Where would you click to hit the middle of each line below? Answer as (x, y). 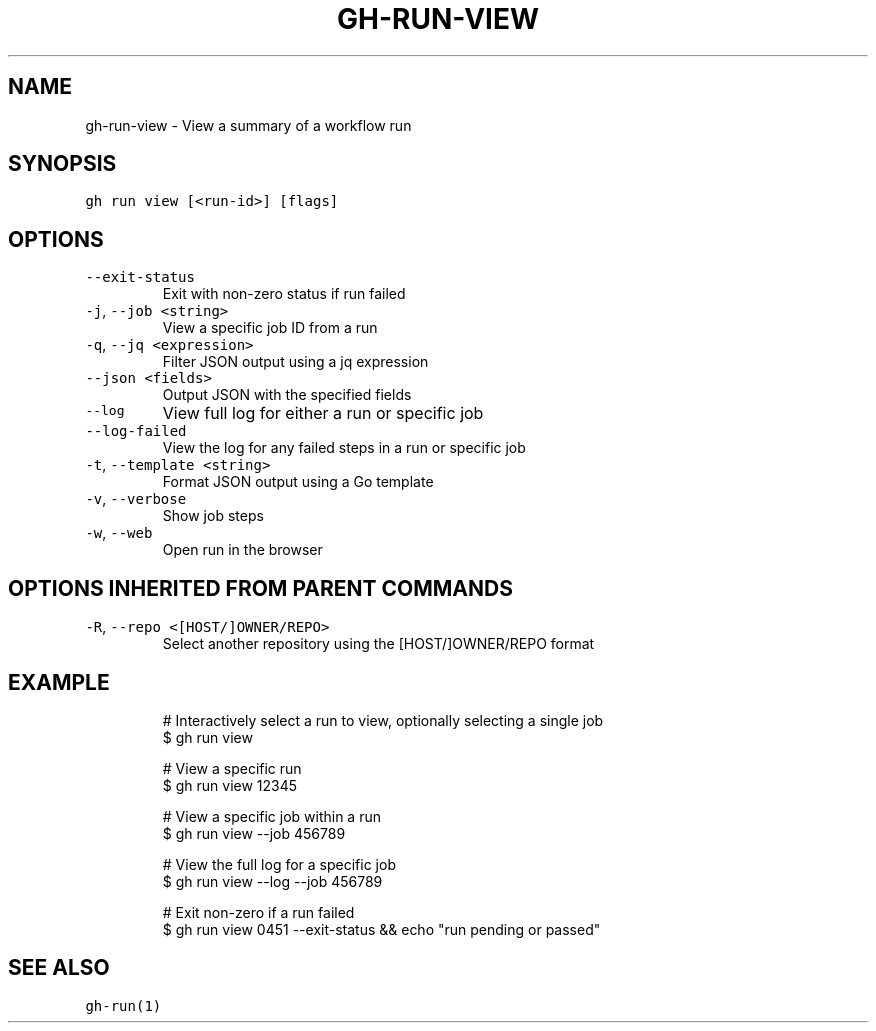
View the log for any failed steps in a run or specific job (344, 448)
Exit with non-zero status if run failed (284, 294)
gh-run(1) (123, 1005)
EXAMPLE (59, 682)
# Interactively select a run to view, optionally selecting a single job (383, 720)
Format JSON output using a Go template (298, 482)
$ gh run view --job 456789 (254, 833)
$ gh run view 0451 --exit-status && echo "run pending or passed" (381, 929)
